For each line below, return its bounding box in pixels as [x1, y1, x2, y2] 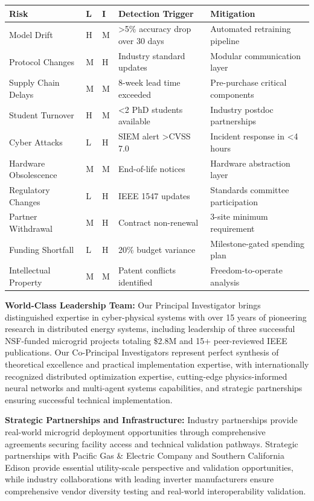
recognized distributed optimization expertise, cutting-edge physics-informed [5, 369, 287, 382]
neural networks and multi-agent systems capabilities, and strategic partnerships [5, 381, 303, 394]
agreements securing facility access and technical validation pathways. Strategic [5, 437, 298, 450]
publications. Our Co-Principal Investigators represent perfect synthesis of [5, 346, 279, 359]
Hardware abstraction [210, 156, 290, 169]
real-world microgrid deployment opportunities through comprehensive [5, 425, 266, 438]
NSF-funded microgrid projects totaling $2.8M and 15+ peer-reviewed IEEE [5, 334, 287, 346]
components [210, 88, 254, 100]
